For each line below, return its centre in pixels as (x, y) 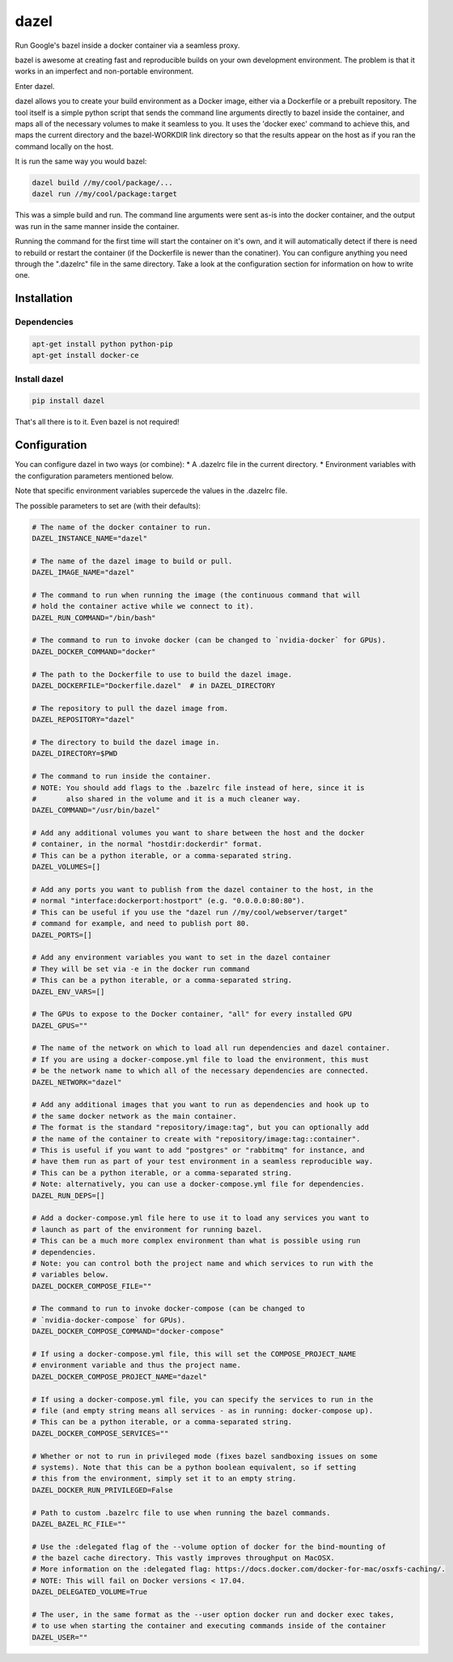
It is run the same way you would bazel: (81, 161)
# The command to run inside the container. (122, 776)
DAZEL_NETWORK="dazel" (77, 1082)
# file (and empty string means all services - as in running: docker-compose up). (203, 1410)
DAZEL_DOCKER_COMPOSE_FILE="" (92, 1286)
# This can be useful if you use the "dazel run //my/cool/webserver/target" (190, 912)
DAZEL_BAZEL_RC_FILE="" (79, 1524)
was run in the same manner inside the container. (97, 226)
